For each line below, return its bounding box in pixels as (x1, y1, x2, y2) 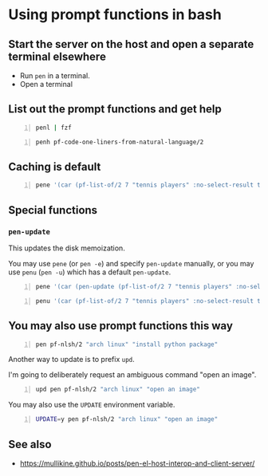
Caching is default (8, 159, 101, 173)
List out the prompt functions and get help (8, 102, 222, 116)
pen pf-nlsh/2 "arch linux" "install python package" (35, 340, 219, 348)
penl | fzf (35, 124, 72, 132)
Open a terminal (19, 80, 73, 89)
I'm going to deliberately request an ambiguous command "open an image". (8, 370, 257, 380)
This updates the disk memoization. (8, 243, 125, 253)
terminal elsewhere (8, 49, 106, 63)
